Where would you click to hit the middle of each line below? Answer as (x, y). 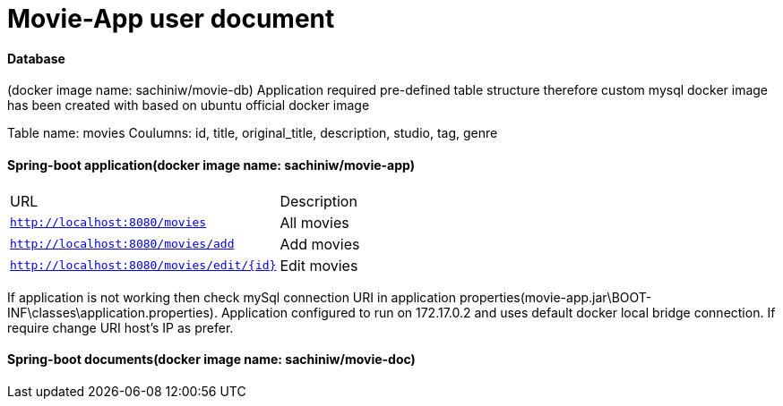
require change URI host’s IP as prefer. (120, 327)
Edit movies (319, 265)
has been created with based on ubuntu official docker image (189, 106)
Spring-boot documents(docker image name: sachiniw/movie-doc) (211, 359)
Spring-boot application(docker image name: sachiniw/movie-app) (211, 165)
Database (36, 58)
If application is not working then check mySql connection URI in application (232, 297)
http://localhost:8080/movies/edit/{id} (143, 266)
